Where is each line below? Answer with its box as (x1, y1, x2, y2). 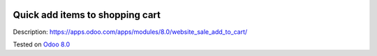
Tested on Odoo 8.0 (13, 40, 71, 48)
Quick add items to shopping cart (13, 9, 161, 21)
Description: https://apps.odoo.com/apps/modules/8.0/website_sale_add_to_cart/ (13, 28, 248, 36)
